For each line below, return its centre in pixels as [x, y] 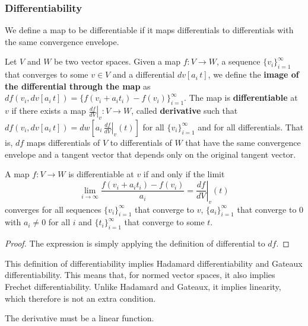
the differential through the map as [78, 86]
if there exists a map [49, 111]
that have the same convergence [243, 142]
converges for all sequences [53, 209]
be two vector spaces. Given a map [118, 61]
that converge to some [164, 222]
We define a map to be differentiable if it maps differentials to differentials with [149, 30]
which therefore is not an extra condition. [80, 298]
